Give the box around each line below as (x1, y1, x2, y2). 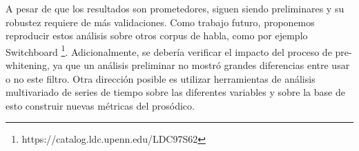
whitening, (6, 58, 50, 72)
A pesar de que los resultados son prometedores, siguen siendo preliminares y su (6, 1, 345, 15)
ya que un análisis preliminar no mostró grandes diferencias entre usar (52, 58, 350, 72)
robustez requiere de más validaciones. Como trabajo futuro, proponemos (6, 14, 315, 29)
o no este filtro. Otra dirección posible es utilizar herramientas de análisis (6, 71, 316, 85)
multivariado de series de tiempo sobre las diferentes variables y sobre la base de (6, 85, 345, 99)
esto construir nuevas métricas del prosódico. (6, 98, 195, 112)
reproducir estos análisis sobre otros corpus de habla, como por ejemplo (6, 28, 308, 43)
